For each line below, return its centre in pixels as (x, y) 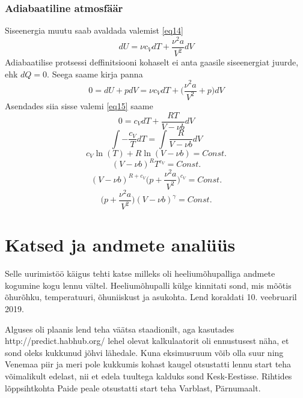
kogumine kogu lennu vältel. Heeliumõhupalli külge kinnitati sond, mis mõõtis (148, 285)
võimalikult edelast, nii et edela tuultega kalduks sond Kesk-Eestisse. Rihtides (148, 375)
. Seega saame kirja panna (95, 74)
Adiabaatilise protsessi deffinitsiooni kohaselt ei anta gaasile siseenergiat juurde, (152, 62)
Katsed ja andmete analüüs (120, 245)
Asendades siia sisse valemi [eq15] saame (79, 105)
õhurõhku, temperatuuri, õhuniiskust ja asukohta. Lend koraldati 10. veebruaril (151, 297)
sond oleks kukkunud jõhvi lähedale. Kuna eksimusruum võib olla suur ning (144, 352)
